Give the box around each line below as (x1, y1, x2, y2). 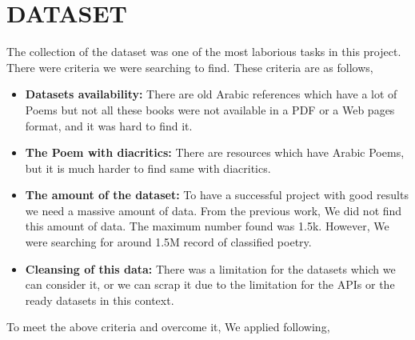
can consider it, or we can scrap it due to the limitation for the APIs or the (25, 276, 395, 293)
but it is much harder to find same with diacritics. (25, 159, 271, 176)
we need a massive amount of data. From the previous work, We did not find (25, 202, 402, 218)
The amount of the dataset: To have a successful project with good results (25, 186, 409, 203)
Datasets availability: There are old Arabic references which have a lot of (25, 86, 397, 102)
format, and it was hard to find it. (25, 117, 193, 134)
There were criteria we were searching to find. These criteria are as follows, (6, 58, 373, 75)
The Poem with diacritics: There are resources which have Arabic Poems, (25, 144, 405, 161)
